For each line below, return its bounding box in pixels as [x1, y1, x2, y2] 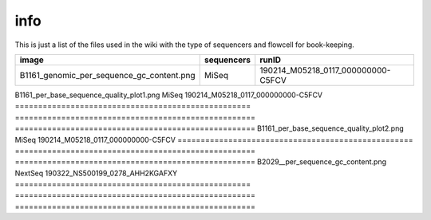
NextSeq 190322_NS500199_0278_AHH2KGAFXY [14, 168, 178, 178]
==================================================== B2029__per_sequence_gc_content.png [14, 157, 387, 167]
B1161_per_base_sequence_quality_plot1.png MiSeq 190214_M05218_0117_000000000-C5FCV [14, 90, 323, 100]
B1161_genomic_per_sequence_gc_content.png [19, 69, 196, 81]
